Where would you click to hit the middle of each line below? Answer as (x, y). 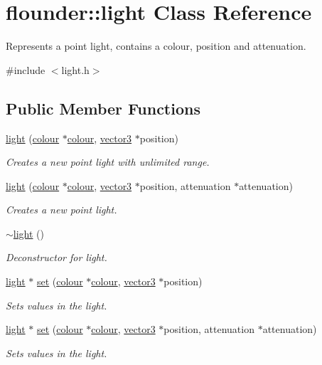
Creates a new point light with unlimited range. (108, 162)
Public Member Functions (103, 108)
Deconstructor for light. (57, 257)
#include (26, 69)
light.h (75, 69)
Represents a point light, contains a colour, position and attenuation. (156, 46)
